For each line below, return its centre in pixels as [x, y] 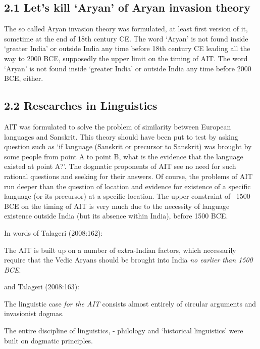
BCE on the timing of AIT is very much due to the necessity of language [117, 206]
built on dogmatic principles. [48, 340]
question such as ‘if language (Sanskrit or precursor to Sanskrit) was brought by [128, 146]
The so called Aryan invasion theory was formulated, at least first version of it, [126, 29]
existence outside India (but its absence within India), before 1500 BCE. [116, 216]
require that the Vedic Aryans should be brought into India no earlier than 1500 [128, 260]
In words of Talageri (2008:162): [54, 232]
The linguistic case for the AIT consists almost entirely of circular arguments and [130, 303]
